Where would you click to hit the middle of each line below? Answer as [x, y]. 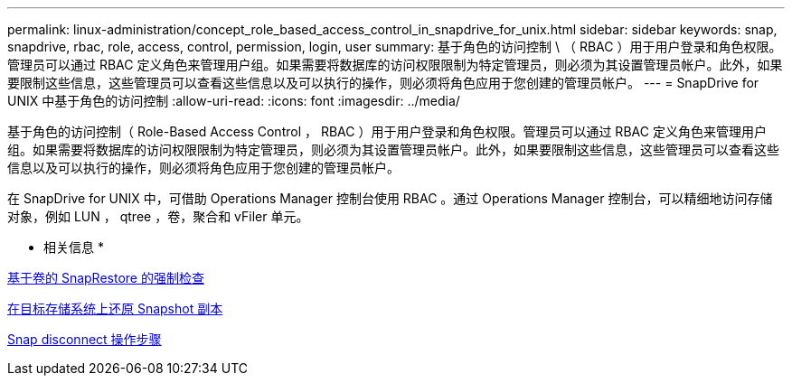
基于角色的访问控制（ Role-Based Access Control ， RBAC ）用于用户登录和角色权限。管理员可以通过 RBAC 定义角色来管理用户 [387, 131]
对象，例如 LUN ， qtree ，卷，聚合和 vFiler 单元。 [158, 216]
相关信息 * [74, 247]
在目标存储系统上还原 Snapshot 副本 [115, 308]
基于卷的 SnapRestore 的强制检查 [106, 278]
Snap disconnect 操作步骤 [85, 339]
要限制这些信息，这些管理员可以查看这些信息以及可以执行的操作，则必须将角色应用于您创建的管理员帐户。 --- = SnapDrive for [383, 83]
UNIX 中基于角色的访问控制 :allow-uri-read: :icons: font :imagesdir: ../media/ [234, 101]
